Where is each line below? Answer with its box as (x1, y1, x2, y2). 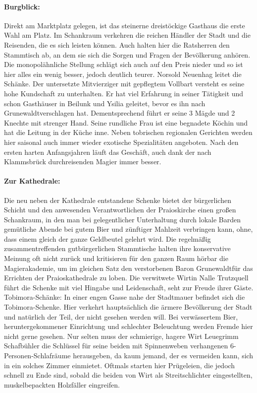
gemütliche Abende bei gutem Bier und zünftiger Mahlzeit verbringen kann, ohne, (4, 224, 253, 234)
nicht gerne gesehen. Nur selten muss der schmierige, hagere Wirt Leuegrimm (4, 330, 239, 341)
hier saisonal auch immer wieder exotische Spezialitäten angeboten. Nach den (4, 136, 239, 147)
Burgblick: (4, 1, 40, 11)
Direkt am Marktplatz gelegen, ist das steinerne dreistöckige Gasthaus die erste (4, 20, 245, 30)
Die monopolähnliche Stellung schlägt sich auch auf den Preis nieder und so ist (4, 59, 243, 69)
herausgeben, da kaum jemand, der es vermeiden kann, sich (73, 350, 254, 360)
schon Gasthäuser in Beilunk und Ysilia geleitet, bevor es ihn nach (4, 98, 206, 108)
